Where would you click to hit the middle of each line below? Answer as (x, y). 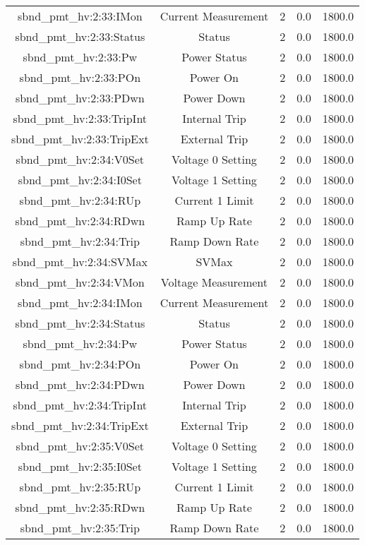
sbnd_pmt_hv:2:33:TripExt (80, 139)
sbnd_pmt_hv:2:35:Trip (80, 528)
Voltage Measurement (214, 282)
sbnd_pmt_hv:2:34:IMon (80, 303)
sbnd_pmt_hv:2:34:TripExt (80, 425)
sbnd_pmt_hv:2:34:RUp (80, 200)
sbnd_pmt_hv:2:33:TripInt (80, 118)
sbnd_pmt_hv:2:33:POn (80, 77)
